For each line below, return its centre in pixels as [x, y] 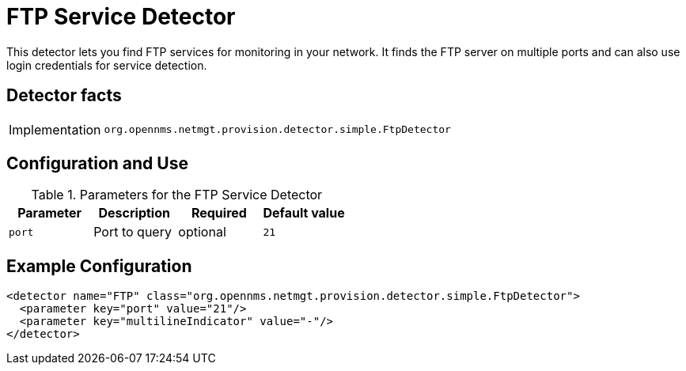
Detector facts [64, 96]
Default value [304, 213]
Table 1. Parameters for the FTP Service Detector [177, 195]
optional [202, 232]
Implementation [55, 129]
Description [134, 213]
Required [219, 213]
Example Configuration [99, 266]
